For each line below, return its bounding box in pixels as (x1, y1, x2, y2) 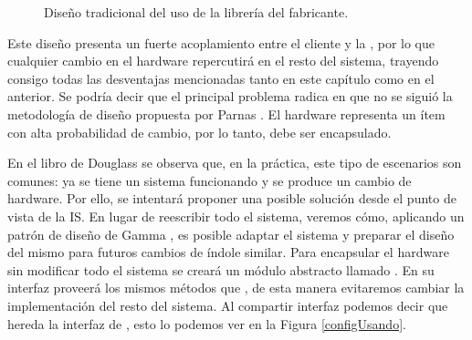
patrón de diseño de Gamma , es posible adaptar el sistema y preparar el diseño (7, 224, 455, 243)
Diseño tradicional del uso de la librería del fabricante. (44, 3, 349, 21)
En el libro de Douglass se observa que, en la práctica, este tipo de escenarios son (7, 153, 462, 172)
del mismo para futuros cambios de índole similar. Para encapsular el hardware (7, 242, 449, 262)
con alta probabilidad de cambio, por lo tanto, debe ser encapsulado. (7, 122, 392, 141)
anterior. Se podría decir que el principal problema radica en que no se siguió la (7, 87, 453, 106)
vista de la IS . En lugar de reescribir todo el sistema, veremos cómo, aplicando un (7, 206, 465, 225)
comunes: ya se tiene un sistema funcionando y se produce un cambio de (7, 170, 412, 190)
